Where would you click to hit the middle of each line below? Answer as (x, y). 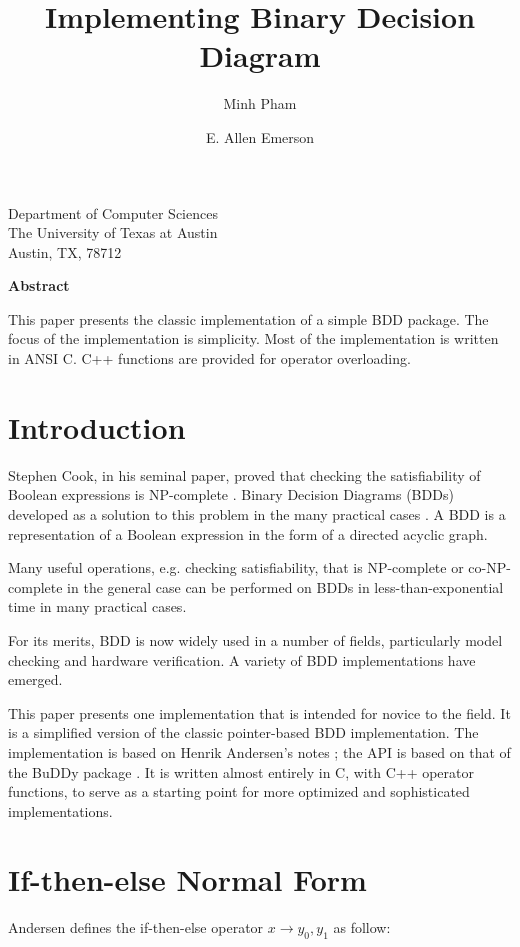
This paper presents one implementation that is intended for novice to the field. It (259, 712)
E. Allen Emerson (260, 136)
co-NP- (489, 567)
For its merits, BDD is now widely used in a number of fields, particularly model (255, 639)
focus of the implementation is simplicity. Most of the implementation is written (253, 338)
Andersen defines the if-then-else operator (136, 927)
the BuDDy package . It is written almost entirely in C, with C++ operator (241, 771)
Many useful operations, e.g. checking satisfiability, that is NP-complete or (236, 567)
